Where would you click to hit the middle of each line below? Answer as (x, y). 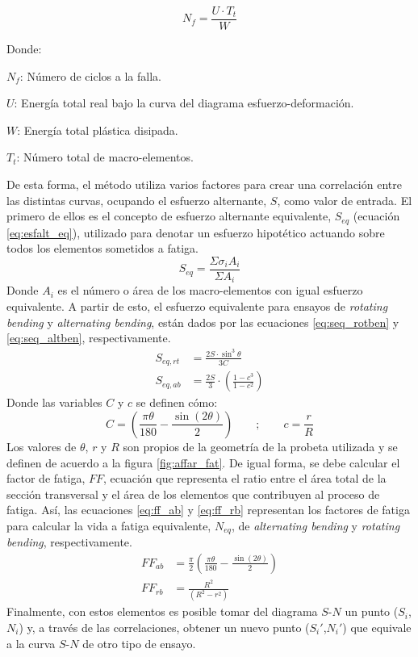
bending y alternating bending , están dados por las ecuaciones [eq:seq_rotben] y (203, 322)
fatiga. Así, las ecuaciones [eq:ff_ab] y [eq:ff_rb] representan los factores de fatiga (208, 510)
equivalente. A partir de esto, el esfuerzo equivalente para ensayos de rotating (197, 305)
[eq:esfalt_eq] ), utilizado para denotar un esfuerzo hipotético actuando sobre (196, 232)
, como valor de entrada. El (345, 200)
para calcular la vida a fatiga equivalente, (109, 525)
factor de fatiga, (46, 478)
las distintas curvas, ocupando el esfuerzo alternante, (137, 200)
